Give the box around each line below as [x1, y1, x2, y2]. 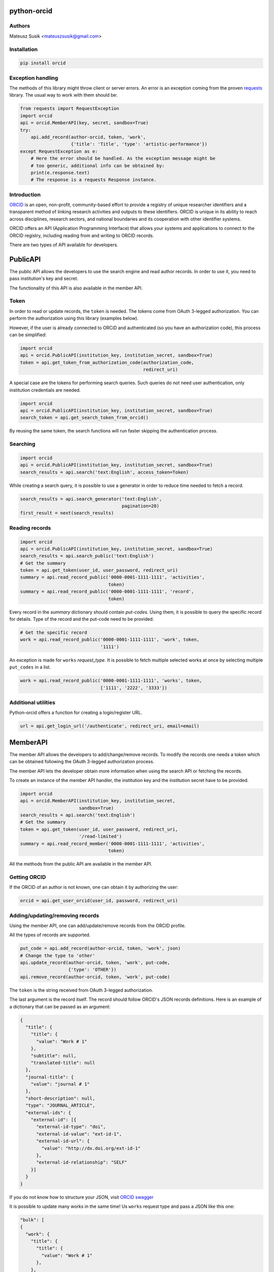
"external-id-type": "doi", [36, 1124, 106, 1130]
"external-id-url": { [36, 1138, 90, 1144]
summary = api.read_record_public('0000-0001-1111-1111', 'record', [20, 589, 194, 595]
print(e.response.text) [30, 169, 90, 176]
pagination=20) [121, 503, 159, 509]
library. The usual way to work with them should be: [9, 92, 118, 98]
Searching [9, 441, 36, 448]
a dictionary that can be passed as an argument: [9, 1003, 111, 1009]
